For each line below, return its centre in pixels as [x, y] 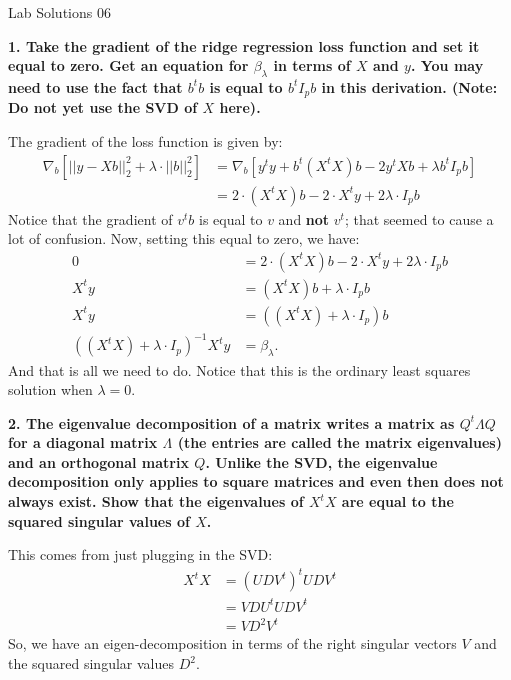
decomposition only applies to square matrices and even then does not [256, 481]
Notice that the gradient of [90, 218]
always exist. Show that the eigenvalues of [156, 501]
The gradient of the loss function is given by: [145, 141]
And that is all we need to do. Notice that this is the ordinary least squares [239, 369]
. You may [447, 65]
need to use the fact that [95, 86]
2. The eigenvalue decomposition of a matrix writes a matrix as [231, 422]
